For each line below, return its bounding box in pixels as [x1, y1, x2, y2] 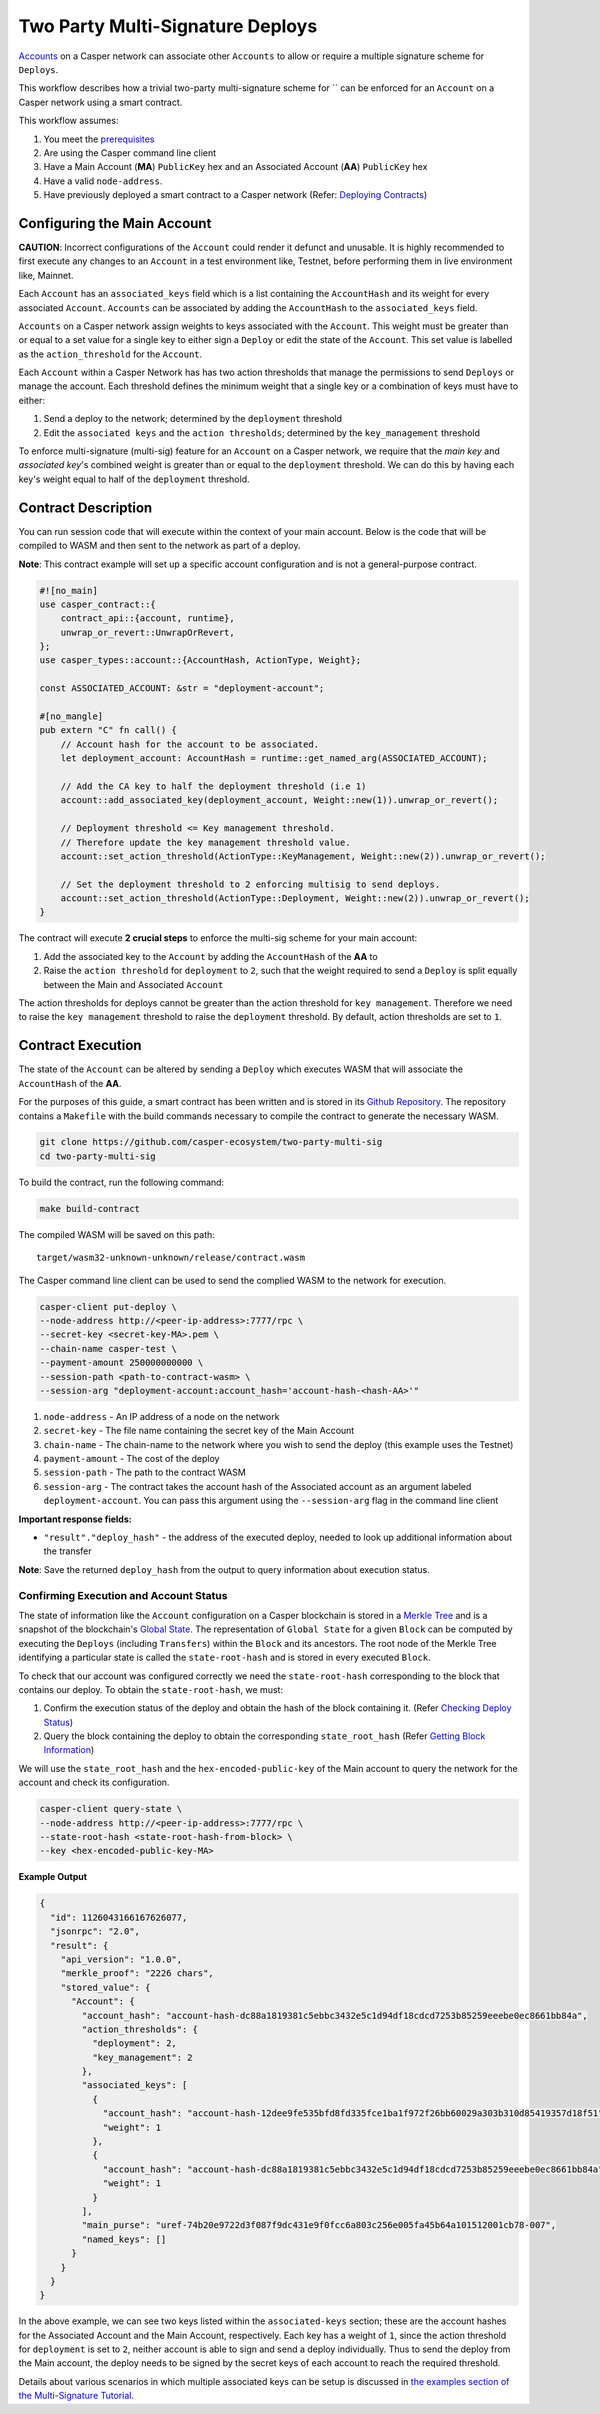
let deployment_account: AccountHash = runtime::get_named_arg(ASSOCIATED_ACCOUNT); [60, 753, 489, 764]
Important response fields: [18, 1513, 132, 1525]
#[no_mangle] [39, 711, 104, 722]
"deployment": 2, [91, 2038, 177, 2049]
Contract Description [18, 499, 153, 516]
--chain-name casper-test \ [39, 1343, 177, 1354]
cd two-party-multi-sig [39, 1150, 157, 1162]
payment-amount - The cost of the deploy [43, 1453, 220, 1465]
